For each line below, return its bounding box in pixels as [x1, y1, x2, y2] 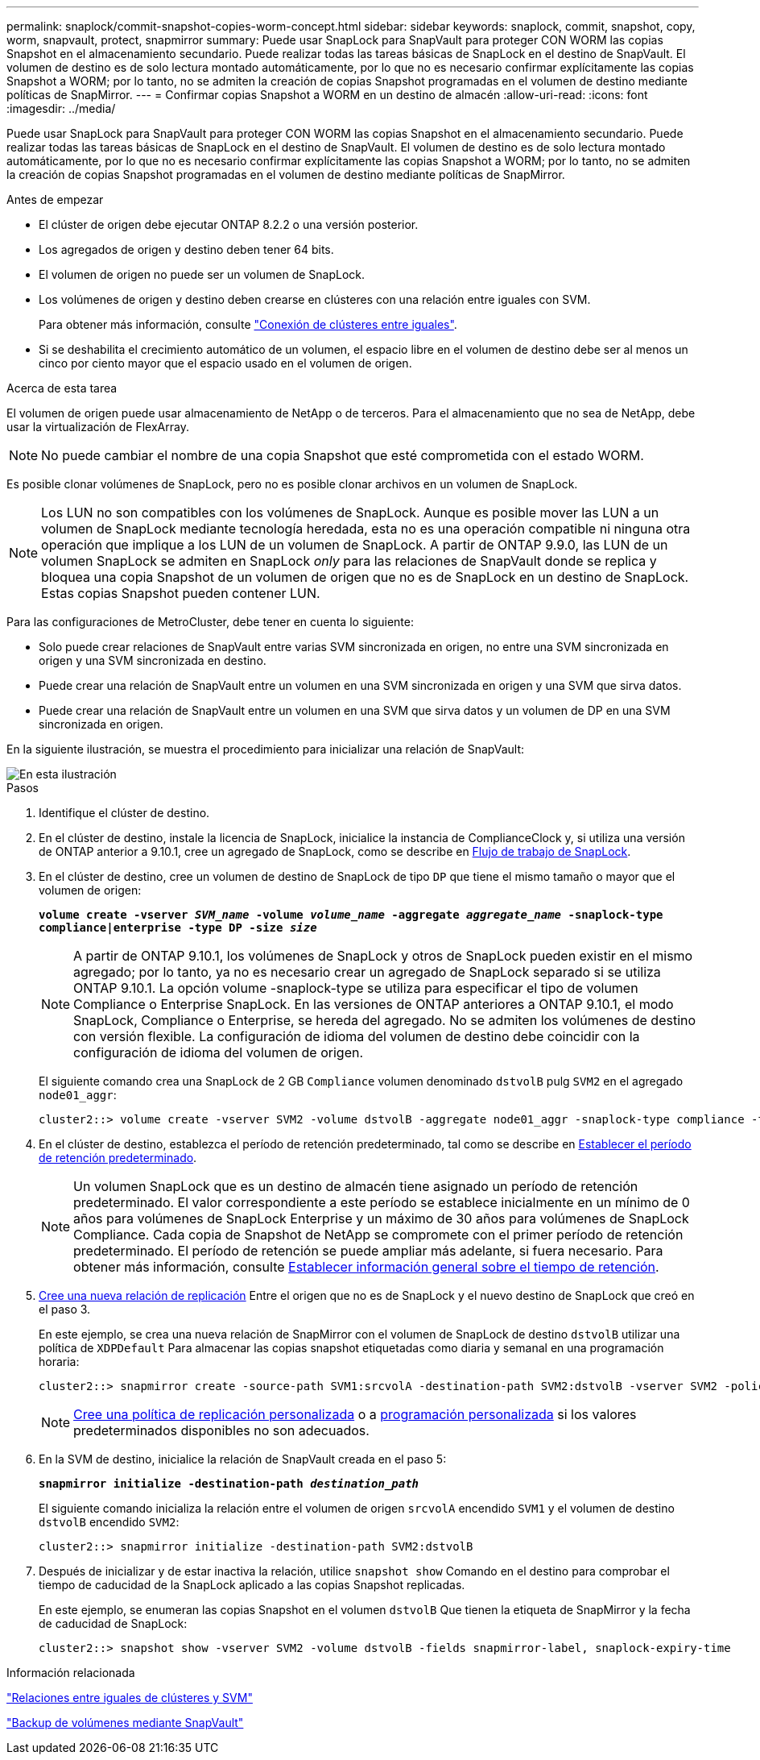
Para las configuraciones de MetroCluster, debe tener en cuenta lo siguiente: [6, 615, 414, 629]
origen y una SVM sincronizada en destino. [39, 654, 266, 667]
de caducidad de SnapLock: [39, 1617, 188, 1630]
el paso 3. [39, 1302, 91, 1316]
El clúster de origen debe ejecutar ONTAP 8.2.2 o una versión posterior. [39, 218, 419, 231]
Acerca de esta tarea [6, 381, 118, 395]
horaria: [39, 1355, 80, 1368]
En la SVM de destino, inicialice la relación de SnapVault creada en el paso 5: [39, 1452, 447, 1466]
